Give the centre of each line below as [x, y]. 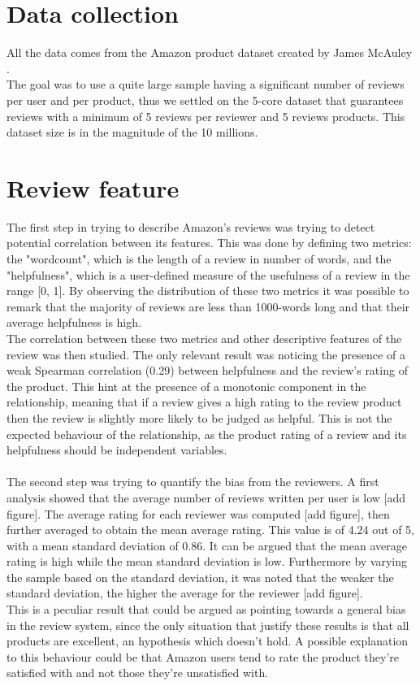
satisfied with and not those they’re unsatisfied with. [138, 673]
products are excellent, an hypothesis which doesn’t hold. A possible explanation [208, 641]
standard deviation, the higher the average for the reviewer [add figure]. [185, 593]
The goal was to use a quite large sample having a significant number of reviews [206, 84]
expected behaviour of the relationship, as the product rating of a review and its [207, 434]
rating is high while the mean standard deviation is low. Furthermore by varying [207, 561]
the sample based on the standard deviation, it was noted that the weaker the [200, 577]
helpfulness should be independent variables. [117, 450]
